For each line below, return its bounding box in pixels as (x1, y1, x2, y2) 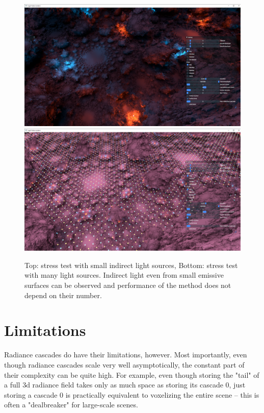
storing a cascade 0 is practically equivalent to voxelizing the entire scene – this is (4, 389, 259, 400)
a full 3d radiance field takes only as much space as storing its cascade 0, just (4, 379, 246, 390)
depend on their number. (24, 289, 102, 300)
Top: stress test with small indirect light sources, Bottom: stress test (24, 259, 238, 270)
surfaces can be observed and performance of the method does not (24, 280, 231, 290)
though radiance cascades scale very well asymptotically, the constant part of (4, 359, 245, 370)
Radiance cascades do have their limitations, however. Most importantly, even (4, 349, 247, 360)
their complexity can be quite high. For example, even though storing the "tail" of (4, 369, 259, 380)
